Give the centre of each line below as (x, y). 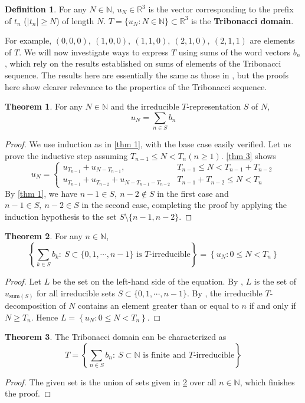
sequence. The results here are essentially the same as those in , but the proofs (147, 75)
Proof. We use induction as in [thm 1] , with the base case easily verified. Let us (148, 144)
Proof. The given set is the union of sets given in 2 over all (111, 381)
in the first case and (193, 193)
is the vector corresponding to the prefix (221, 9)
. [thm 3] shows (248, 155)
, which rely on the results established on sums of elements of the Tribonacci (143, 63)
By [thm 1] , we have (41, 193)
